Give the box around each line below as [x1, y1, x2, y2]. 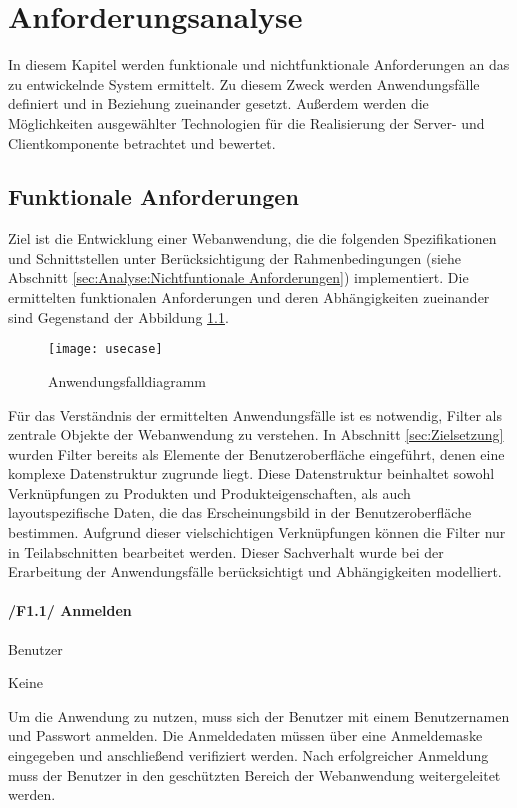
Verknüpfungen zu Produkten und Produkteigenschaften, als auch [8, 482, 411, 503]
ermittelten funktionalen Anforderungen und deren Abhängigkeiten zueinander [8, 287, 490, 308]
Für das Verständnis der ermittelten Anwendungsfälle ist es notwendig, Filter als [8, 404, 502, 425]
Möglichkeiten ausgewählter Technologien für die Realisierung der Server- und [8, 112, 485, 133]
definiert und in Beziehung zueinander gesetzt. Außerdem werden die [8, 93, 429, 114]
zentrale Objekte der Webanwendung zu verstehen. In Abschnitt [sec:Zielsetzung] [8, 424, 504, 445]
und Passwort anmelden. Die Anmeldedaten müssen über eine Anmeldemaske [8, 725, 483, 746]
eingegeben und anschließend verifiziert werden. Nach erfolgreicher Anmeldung [8, 745, 489, 766]
